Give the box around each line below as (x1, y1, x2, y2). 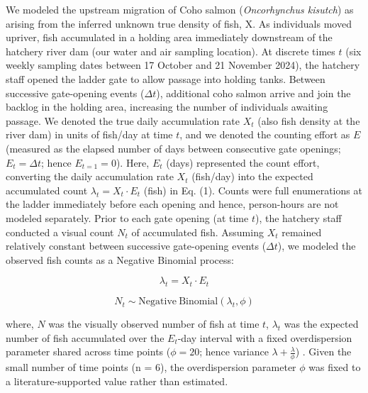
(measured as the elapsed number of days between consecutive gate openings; (6, 140, 341, 155)
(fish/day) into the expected (191, 169, 313, 184)
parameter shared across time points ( (6, 344, 171, 359)
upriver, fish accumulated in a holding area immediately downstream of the (6, 30, 333, 45)
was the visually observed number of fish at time (48, 316, 260, 331)
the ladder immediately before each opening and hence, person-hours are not (6, 196, 339, 211)
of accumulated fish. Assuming (131, 224, 264, 239)
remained (281, 224, 322, 239)
